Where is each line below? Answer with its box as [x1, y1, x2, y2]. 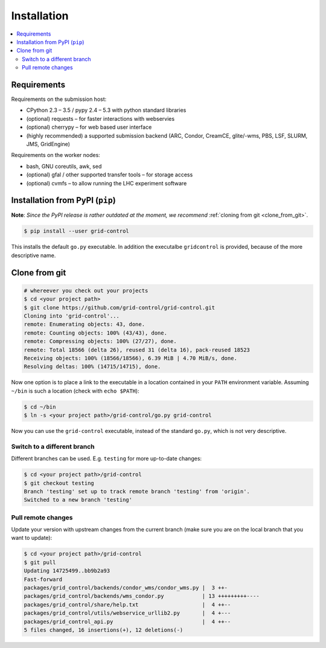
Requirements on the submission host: [11, 95, 107, 103]
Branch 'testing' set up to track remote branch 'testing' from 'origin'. [24, 488, 251, 495]
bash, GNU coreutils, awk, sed [26, 162, 102, 170]
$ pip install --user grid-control [24, 228, 129, 235]
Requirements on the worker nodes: [11, 152, 101, 159]
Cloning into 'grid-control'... [24, 312, 120, 319]
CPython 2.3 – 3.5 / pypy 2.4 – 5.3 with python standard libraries [26, 106, 187, 114]
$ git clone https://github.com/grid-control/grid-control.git [24, 304, 216, 311]
